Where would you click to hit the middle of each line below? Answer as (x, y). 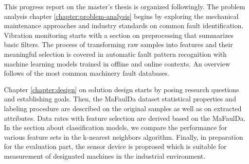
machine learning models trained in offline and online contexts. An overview (117, 63)
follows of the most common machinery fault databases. (87, 73)
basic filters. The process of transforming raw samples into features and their (118, 44)
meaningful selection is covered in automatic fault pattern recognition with (116, 54)
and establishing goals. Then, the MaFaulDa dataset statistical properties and (120, 99)
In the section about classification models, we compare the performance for (116, 127)
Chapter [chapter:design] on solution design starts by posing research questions (122, 89)
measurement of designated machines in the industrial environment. (105, 156)
